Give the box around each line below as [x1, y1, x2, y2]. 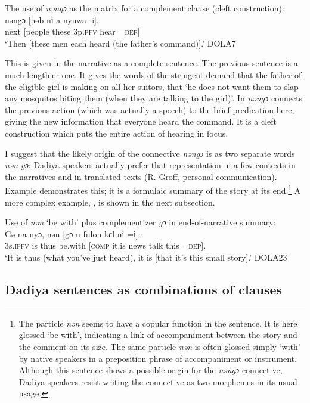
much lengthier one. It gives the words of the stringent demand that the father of [5, 68, 302, 80]
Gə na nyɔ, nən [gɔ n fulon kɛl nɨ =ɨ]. [5, 227, 141, 240]
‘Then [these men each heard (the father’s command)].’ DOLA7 [5, 36, 236, 49]
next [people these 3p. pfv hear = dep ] [5, 25, 140, 38]
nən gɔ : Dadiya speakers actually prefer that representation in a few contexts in [5, 159, 296, 171]
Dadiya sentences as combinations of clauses [5, 280, 283, 298]
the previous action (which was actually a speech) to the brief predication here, [5, 103, 294, 116]
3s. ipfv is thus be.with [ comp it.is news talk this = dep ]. [5, 239, 206, 252]
